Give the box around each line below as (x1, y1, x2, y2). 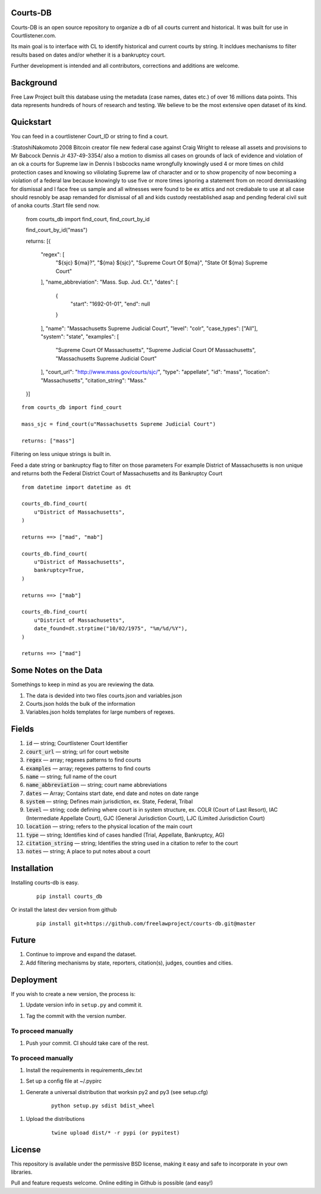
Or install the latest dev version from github (11, 906, 117, 913)
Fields (11, 724, 34, 734)
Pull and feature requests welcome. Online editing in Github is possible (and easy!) (11, 1179, 213, 1186)
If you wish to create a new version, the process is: (11, 990, 136, 997)
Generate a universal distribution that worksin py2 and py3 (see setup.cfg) (26, 1088, 208, 1095)
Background (11, 77, 58, 87)
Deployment (11, 975, 58, 985)
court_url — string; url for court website (26, 748, 129, 755)
